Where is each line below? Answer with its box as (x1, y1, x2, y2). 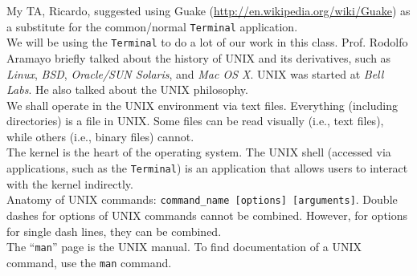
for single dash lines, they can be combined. (6, 222, 222, 239)
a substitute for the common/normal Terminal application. (6, 18, 298, 34)
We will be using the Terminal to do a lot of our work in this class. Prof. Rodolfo (6, 34, 408, 51)
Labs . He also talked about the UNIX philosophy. (6, 81, 248, 98)
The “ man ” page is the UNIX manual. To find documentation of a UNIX (6, 238, 362, 255)
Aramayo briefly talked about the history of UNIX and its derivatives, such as (6, 49, 391, 66)
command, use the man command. (6, 254, 172, 270)
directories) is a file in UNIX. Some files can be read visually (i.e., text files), (6, 112, 384, 129)
